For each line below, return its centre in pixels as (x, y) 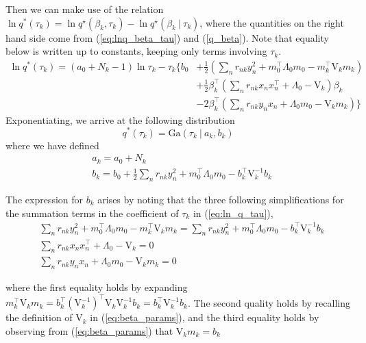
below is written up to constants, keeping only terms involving (136, 51)
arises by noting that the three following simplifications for (221, 199)
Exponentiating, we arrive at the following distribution (120, 119)
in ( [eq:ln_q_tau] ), (233, 213)
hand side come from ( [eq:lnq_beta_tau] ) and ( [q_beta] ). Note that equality (167, 37)
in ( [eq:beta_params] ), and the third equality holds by (205, 317)
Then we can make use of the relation (85, 9)
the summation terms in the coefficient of (92, 213)
